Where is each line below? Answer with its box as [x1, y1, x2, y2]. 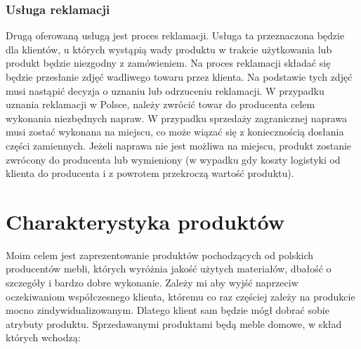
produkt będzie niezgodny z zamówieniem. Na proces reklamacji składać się [6, 55, 331, 70]
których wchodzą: [6, 330, 81, 345]
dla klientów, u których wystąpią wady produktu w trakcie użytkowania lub [6, 41, 332, 56]
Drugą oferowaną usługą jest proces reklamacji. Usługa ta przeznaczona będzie [6, 28, 345, 43]
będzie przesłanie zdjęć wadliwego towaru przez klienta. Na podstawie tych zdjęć [6, 70, 353, 84]
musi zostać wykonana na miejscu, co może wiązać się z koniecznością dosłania [6, 124, 344, 139]
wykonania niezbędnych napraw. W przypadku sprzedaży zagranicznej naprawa [6, 110, 348, 125]
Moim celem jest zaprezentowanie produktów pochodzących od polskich [6, 247, 314, 262]
